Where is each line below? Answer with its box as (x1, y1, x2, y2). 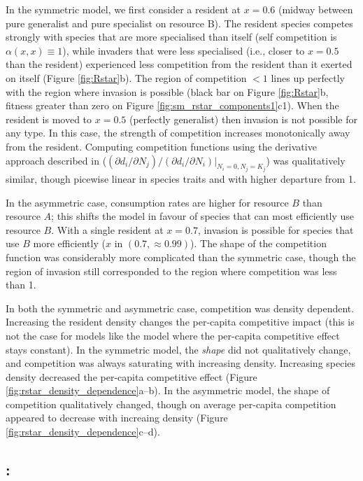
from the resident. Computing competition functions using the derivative (6, 139, 317, 153)
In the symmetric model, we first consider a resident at (6, 2, 241, 16)
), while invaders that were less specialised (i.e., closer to (62, 43, 305, 57)
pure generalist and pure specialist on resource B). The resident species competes (6, 15, 353, 30)
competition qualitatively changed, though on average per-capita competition (6, 396, 336, 411)
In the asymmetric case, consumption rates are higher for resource (6, 195, 289, 209)
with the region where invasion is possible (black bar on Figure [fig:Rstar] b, (6, 84, 329, 99)
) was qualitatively (266, 153, 346, 167)
